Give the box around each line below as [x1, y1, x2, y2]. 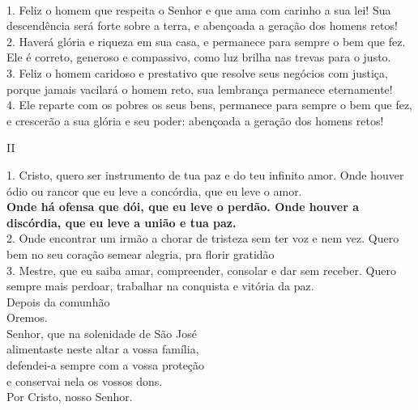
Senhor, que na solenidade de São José [6, 324, 197, 341]
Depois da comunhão [6, 293, 110, 310]
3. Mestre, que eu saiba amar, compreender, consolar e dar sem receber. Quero [6, 261, 396, 278]
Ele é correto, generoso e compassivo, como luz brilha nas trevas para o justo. [6, 49, 391, 66]
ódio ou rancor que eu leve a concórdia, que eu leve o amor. [6, 182, 302, 199]
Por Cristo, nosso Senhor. [6, 388, 133, 405]
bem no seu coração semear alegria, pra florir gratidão [6, 245, 275, 262]
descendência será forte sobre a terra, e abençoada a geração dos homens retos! [6, 17, 398, 34]
